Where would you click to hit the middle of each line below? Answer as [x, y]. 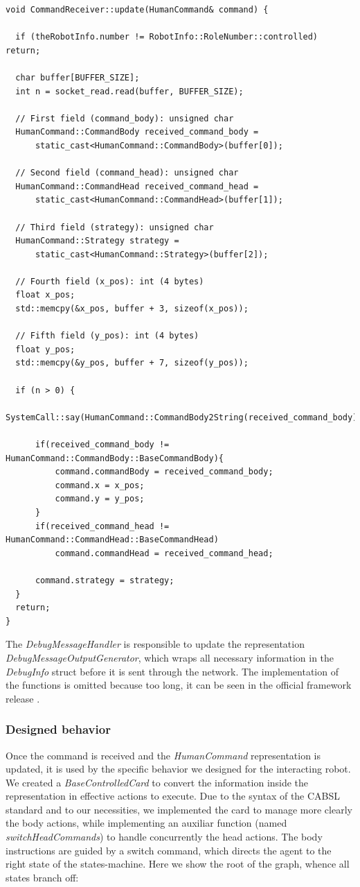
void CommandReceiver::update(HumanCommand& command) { [137, 10]
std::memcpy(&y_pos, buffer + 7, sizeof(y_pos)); [132, 363]
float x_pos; [45, 295]
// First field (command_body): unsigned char [125, 118]
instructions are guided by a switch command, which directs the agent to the [169, 850]
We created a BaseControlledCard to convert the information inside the [157, 782]
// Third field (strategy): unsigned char [115, 227]
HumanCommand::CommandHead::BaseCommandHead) [112, 540]
